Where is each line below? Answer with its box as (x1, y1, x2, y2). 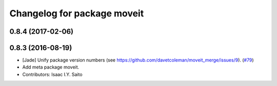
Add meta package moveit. (22, 64, 80, 70)
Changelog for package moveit (9, 8, 144, 19)
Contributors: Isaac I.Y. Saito (22, 71, 83, 77)
